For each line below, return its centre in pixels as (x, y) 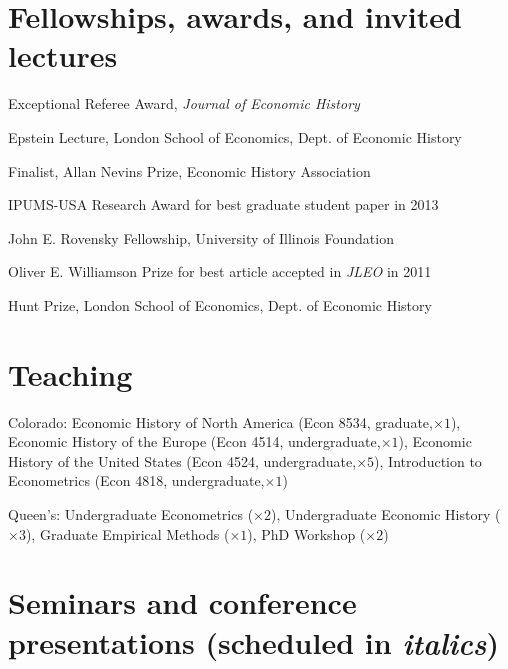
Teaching (70, 373)
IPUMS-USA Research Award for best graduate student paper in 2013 (223, 204)
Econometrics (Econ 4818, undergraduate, (136, 480)
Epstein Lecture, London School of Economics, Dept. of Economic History (235, 136)
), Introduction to (428, 460)
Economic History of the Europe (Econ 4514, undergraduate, (194, 441)
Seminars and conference (182, 602)
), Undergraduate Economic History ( (386, 513)
